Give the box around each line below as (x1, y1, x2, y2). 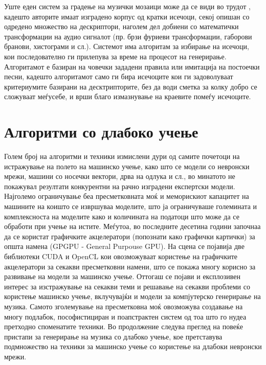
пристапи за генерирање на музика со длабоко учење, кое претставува (4, 331, 223, 341)
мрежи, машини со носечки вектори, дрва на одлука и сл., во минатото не (4, 171, 235, 181)
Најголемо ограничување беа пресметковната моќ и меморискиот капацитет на (4, 191, 249, 201)
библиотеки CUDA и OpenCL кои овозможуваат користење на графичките (4, 251, 238, 261)
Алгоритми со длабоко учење (4, 121, 198, 142)
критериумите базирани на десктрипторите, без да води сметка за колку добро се (4, 81, 257, 92)
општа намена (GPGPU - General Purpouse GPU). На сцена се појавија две (4, 241, 245, 252)
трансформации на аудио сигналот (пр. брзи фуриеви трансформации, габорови (4, 31, 252, 41)
